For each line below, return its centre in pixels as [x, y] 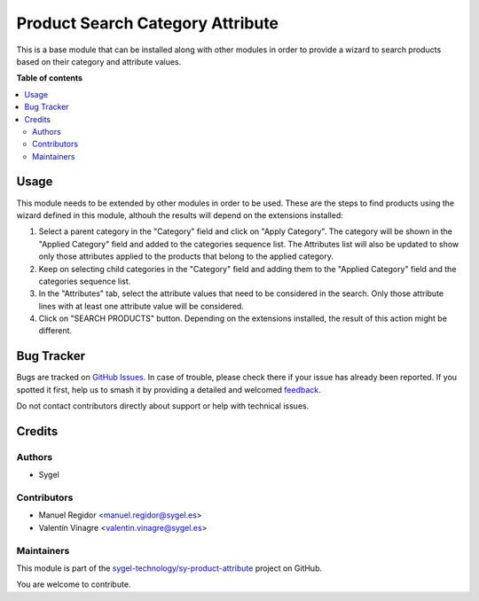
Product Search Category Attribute [148, 23]
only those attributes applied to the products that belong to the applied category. [186, 256]
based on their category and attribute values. [99, 61]
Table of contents [50, 78]
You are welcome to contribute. [74, 584]
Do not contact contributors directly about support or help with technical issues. [163, 406]
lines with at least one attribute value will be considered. [141, 306]
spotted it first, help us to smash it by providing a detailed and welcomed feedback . [169, 389]
